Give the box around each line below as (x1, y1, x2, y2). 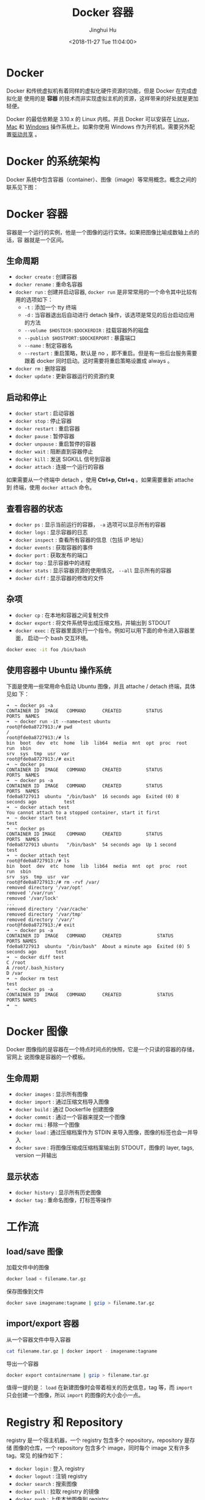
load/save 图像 (6, 1246, 63, 1256)
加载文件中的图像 (6, 1264, 50, 1271)
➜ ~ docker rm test (6, 976, 59, 982)
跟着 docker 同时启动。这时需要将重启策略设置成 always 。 (24, 357, 173, 365)
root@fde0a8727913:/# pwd (6, 723, 72, 730)
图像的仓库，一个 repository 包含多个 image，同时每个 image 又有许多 (13, 1444, 190, 1452)
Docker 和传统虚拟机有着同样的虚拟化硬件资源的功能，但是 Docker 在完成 (6, 87, 192, 94)
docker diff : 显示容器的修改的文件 (15, 575, 104, 581)
